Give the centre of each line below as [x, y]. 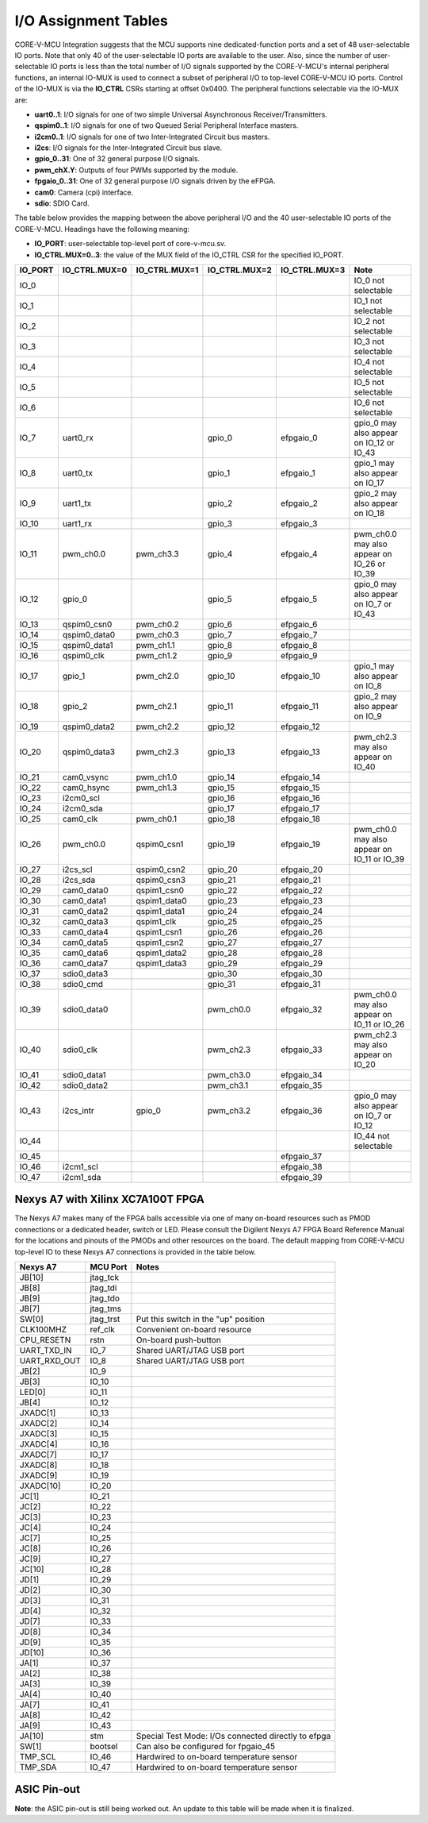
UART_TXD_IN [46, 1351]
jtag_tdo [105, 1298]
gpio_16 [221, 798]
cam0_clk [80, 819]
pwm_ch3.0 [229, 1074]
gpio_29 [222, 963]
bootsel [104, 1747]
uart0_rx [78, 437]
